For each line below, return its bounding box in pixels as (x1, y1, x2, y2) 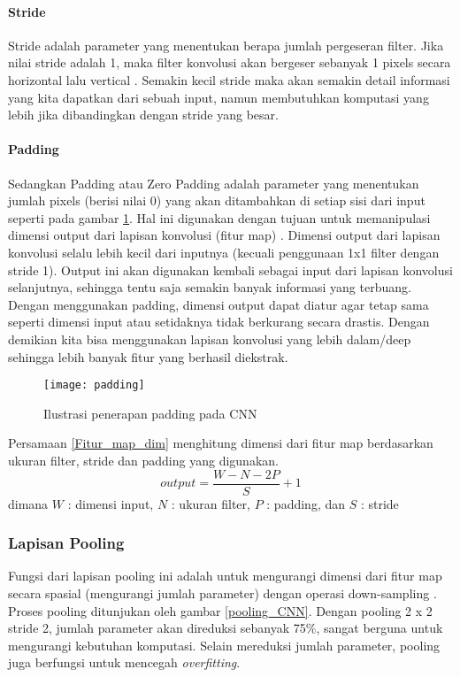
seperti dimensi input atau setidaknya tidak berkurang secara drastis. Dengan (8, 312, 430, 331)
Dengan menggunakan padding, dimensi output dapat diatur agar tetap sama (8, 295, 429, 313)
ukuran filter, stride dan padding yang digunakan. (8, 450, 279, 469)
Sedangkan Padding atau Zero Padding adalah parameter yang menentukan (8, 173, 419, 192)
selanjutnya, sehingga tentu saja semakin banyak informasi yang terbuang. (8, 278, 411, 296)
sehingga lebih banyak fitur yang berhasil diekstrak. (8, 347, 288, 365)
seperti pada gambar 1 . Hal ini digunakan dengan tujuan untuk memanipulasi (8, 208, 431, 227)
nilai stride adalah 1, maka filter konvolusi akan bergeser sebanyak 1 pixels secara (8, 53, 451, 72)
